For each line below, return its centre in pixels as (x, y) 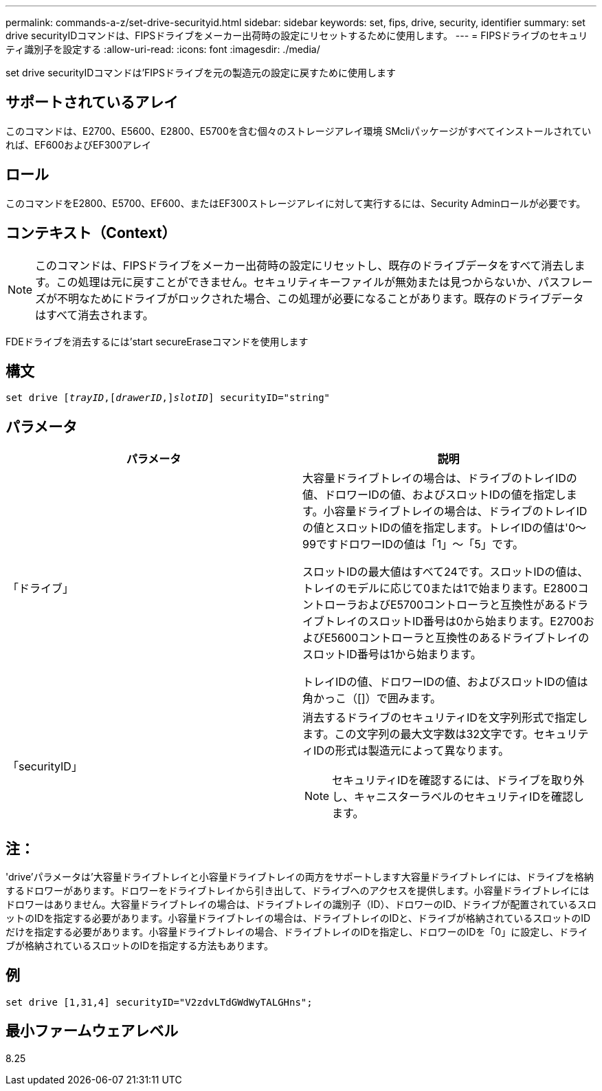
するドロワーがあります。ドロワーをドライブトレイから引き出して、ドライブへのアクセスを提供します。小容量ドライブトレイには (298, 891)
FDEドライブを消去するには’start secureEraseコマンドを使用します (157, 341)
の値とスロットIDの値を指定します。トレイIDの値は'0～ (444, 528)
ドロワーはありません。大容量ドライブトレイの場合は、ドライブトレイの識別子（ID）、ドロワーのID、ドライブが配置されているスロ (301, 905)
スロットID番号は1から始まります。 (392, 655)
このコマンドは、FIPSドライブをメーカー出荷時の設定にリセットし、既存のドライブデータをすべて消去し (305, 265)
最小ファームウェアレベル (92, 1031)
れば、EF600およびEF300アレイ (79, 144)
